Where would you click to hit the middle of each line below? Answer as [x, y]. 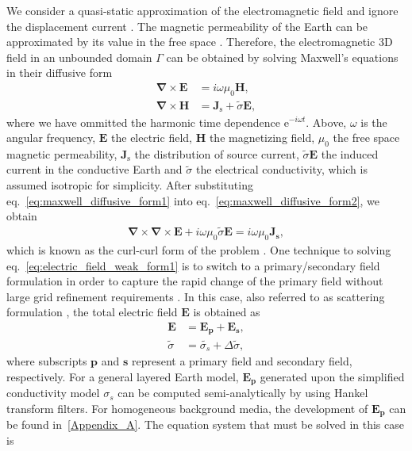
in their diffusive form [60, 73]
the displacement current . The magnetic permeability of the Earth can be [187, 26]
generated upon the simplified [332, 376]
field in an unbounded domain [79, 57]
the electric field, [152, 138]
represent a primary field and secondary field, [242, 361]
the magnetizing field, [262, 138]
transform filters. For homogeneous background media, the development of [187, 408]
